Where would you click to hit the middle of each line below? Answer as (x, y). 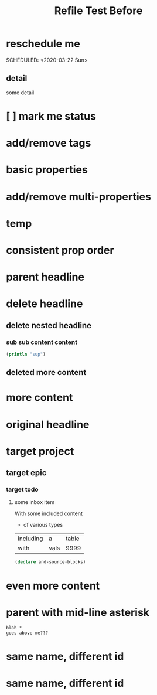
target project (40, 451)
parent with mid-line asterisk (78, 612)
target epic (26, 473)
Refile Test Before (98, 11)
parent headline (45, 277)
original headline (48, 425)
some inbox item (35, 502)
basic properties (47, 170)
